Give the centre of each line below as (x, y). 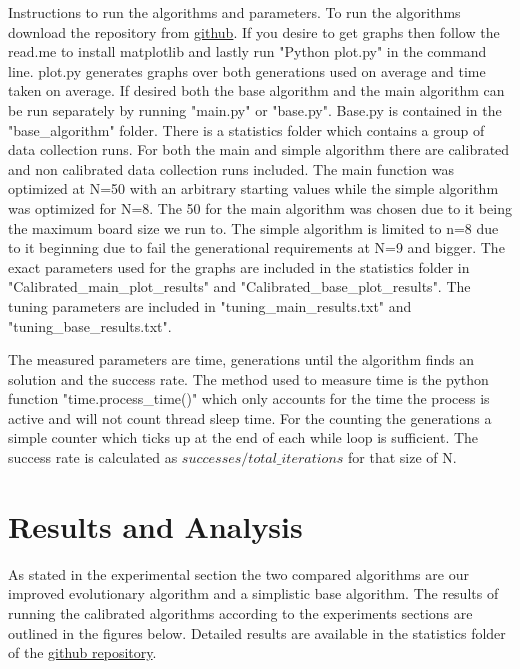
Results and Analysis (155, 525)
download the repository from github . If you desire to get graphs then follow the (254, 31)
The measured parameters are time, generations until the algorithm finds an (241, 359)
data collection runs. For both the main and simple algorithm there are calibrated (259, 149)
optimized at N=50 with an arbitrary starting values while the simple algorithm (253, 188)
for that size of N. (402, 457)
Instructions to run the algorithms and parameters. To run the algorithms (234, 12)
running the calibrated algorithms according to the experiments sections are (240, 612)
